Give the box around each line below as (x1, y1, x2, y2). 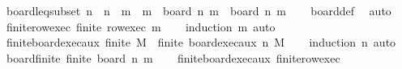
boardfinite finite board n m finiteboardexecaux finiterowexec (6, 49, 340, 66)
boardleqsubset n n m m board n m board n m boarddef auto (6, 2, 391, 18)
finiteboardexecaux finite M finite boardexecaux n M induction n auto (6, 34, 396, 51)
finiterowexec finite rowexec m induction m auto (6, 18, 276, 34)
